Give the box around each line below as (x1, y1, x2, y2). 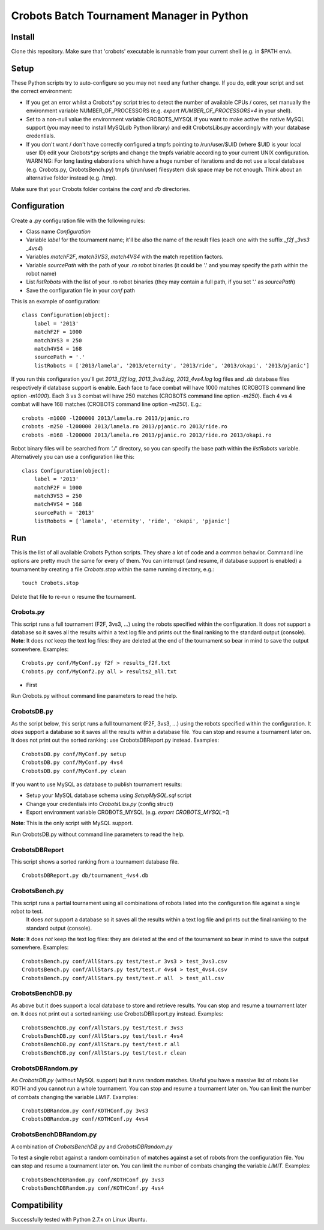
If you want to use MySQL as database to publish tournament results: (11, 781, 182, 788)
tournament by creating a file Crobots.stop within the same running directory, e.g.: (11, 565, 214, 573)
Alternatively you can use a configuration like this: (11, 453, 135, 461)
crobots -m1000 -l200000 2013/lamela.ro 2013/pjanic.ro (22, 414, 190, 422)
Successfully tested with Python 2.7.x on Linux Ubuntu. (11, 1216, 148, 1223)
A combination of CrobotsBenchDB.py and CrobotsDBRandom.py (11, 1143, 173, 1150)
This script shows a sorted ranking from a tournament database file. (11, 858, 179, 865)
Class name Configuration (26, 228, 91, 235)
